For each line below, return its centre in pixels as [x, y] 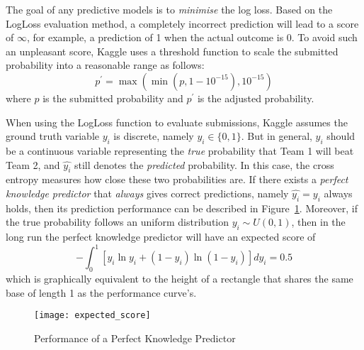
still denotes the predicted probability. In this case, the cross [204, 164]
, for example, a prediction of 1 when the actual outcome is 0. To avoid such [192, 37]
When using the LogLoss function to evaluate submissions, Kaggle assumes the [177, 122]
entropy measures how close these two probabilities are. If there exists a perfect [177, 179]
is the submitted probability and [113, 98]
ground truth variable [52, 136]
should [341, 136]
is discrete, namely [154, 136]
